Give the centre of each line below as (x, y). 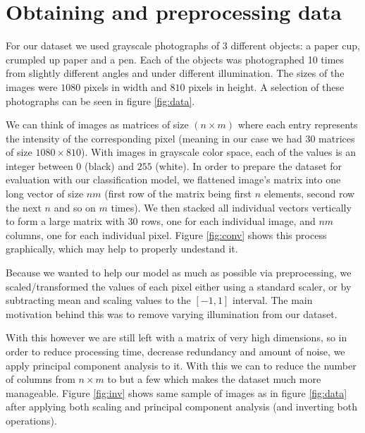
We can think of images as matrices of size (97, 124)
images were (32, 86)
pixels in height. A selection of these (266, 86)
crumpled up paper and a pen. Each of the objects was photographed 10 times (175, 59)
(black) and (110, 165)
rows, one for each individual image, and (228, 221)
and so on (75, 207)
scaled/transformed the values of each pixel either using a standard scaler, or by (179, 286)
